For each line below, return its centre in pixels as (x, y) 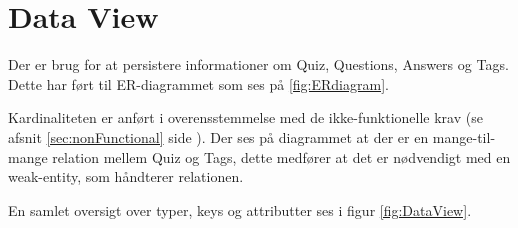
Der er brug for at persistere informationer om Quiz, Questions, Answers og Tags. (258, 64)
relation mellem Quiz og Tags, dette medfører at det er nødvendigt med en (281, 156)
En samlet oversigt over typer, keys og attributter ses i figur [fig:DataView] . (240, 209)
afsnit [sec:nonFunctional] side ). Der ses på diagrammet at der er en (218, 136)
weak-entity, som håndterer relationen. (126, 176)
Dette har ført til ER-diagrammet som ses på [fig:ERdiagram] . (198, 83)
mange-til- (464, 136)
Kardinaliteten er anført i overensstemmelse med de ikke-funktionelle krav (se (245, 117)
